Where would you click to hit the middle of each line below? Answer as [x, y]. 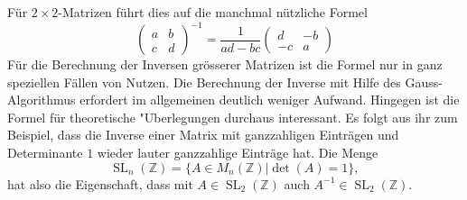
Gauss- [424, 82]
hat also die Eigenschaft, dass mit [100, 183]
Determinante [45, 153]
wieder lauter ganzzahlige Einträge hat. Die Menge [238, 153]
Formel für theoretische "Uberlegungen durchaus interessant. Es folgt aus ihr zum [233, 117]
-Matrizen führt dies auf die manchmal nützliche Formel [213, 12]
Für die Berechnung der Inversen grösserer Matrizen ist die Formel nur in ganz [225, 64]
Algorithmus [42, 100]
